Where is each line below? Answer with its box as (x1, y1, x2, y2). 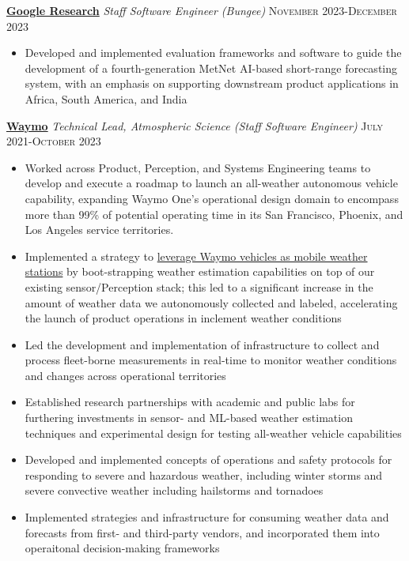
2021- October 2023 (6, 133, 101, 149)
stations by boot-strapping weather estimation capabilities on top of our (25, 263, 375, 280)
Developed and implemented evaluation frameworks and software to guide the (25, 44, 402, 61)
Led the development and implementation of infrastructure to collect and (25, 336, 380, 352)
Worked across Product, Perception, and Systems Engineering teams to (25, 159, 371, 175)
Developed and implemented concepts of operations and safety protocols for (25, 451, 392, 468)
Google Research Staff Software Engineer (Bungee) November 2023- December (6, 2, 397, 18)
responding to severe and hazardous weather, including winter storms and (25, 466, 383, 483)
